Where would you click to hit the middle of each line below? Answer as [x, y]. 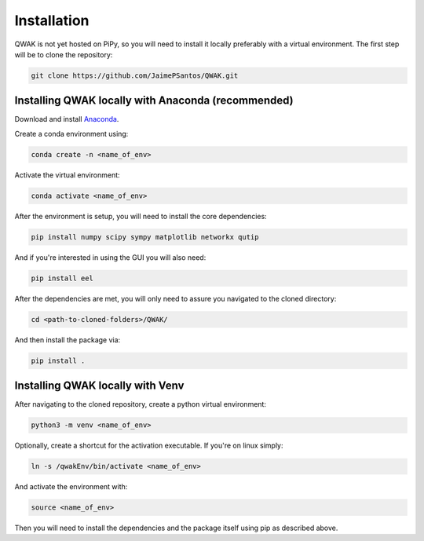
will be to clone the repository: [64, 54]
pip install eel [62, 278]
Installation [52, 20]
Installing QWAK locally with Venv [99, 386]
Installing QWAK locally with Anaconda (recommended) [154, 101]
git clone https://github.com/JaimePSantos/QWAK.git [135, 75]
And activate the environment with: [71, 487]
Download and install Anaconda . [67, 119]
